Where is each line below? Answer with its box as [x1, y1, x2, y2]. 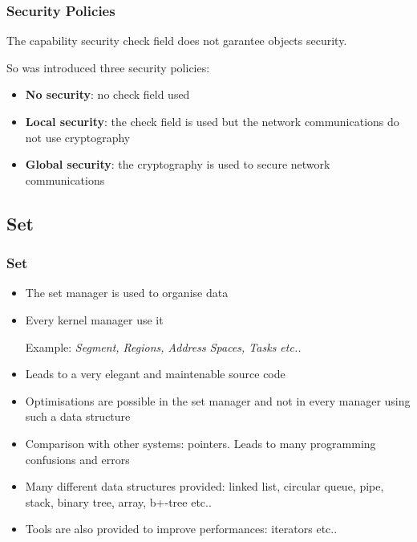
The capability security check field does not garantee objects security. [6, 32, 347, 49]
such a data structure [25, 408, 131, 425]
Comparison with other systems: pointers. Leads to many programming [25, 434, 376, 451]
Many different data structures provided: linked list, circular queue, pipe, [25, 478, 384, 495]
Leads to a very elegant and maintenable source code [25, 365, 285, 382]
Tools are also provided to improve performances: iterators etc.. [25, 520, 338, 537]
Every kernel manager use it [25, 311, 164, 328]
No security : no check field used [25, 86, 190, 103]
